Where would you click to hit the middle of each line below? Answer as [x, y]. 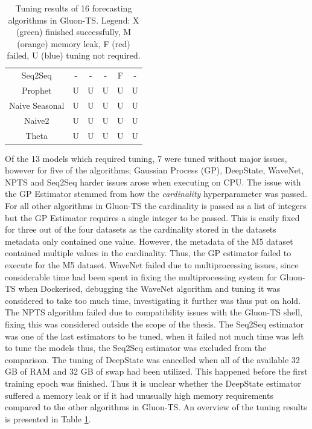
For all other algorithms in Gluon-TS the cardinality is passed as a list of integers [156, 206]
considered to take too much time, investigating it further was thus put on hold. [153, 300]
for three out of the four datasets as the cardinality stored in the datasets [141, 229]
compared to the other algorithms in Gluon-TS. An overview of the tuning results [156, 407]
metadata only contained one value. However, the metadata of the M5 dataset [149, 241]
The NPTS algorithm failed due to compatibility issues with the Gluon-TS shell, [154, 312]
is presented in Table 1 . [48, 418]
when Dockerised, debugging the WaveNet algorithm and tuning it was [149, 289]
